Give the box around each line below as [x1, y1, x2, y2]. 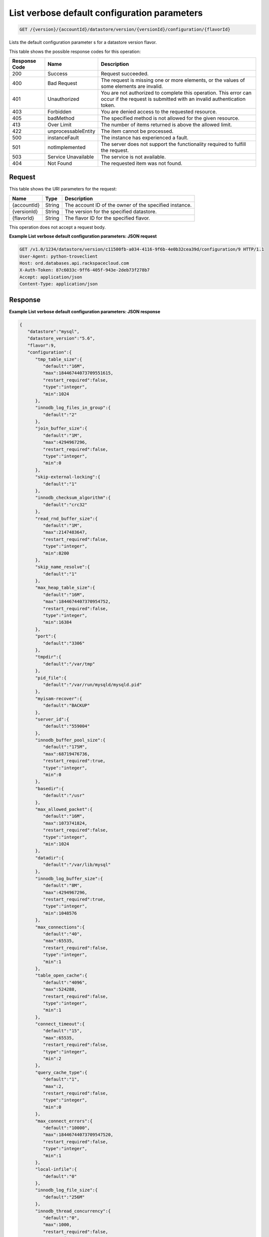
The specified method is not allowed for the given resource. [101, 114, 239, 121]
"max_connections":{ [35, 924, 85, 930]
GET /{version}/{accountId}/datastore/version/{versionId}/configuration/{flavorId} [19, 27, 231, 32]
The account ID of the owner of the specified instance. [65, 201, 192, 208]
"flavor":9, [27, 342, 56, 348]
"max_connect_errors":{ [35, 1118, 93, 1124]
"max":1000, [42, 1222, 72, 1228]
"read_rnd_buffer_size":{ [35, 516, 98, 522]
